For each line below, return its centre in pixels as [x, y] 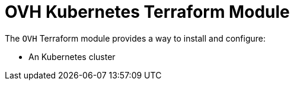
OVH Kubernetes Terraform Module [147, 12]
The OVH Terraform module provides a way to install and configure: [135, 38]
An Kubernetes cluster [72, 56]
